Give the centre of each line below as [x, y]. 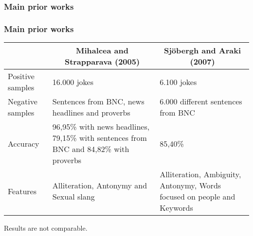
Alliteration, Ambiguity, [200, 174]
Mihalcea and [102, 51]
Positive [21, 76]
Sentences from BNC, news [98, 101]
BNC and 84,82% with [91, 149]
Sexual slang [73, 197]
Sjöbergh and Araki [203, 51]
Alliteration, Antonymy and [100, 185]
